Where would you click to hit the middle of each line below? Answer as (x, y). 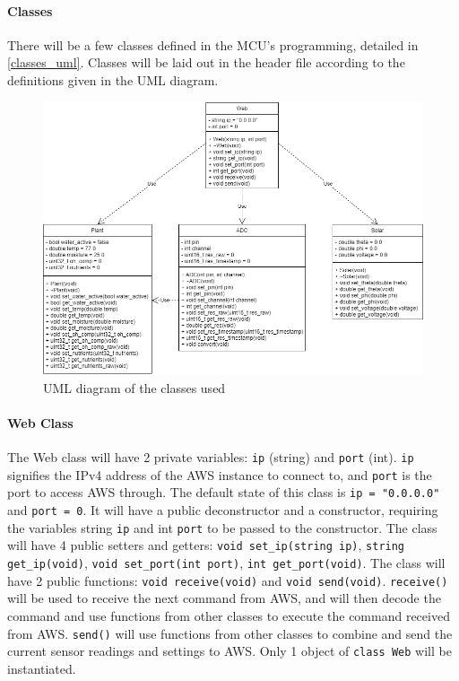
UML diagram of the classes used (134, 387)
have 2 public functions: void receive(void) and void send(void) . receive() (228, 580)
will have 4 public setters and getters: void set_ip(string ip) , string (206, 545)
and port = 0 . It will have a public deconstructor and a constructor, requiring (223, 510)
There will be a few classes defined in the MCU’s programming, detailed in (213, 44)
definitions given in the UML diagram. (113, 79)
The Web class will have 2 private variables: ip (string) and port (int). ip (211, 457)
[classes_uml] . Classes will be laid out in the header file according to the (206, 62)
